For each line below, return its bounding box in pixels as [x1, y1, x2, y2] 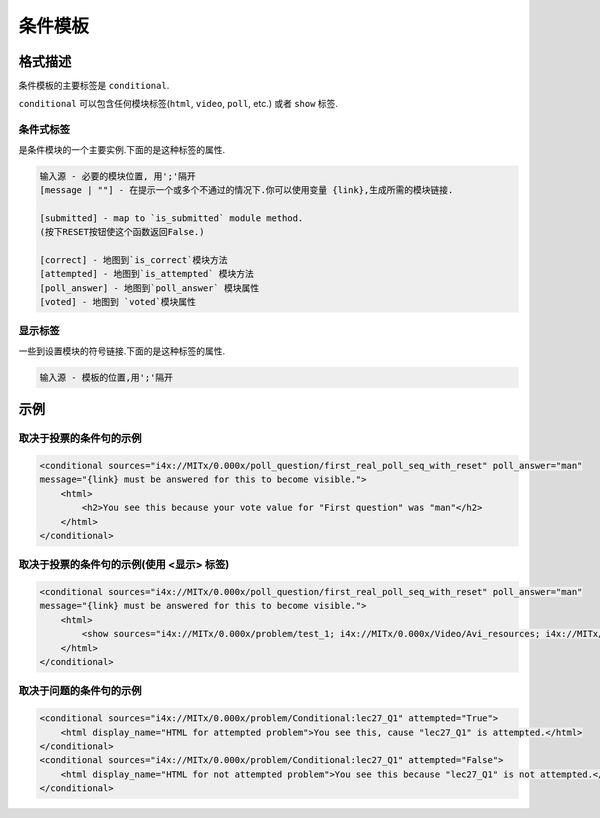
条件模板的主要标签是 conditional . [18, 80, 170, 92]
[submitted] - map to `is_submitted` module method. [39, 212, 304, 224]
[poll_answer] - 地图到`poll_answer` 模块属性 [39, 282, 260, 294]
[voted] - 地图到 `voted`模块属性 [39, 296, 197, 308]
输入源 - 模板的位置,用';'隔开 [39, 371, 174, 383]
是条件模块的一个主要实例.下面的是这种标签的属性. [18, 143, 226, 155]
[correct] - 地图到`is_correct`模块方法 [39, 254, 228, 265]
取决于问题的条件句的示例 [18, 684, 142, 698]
